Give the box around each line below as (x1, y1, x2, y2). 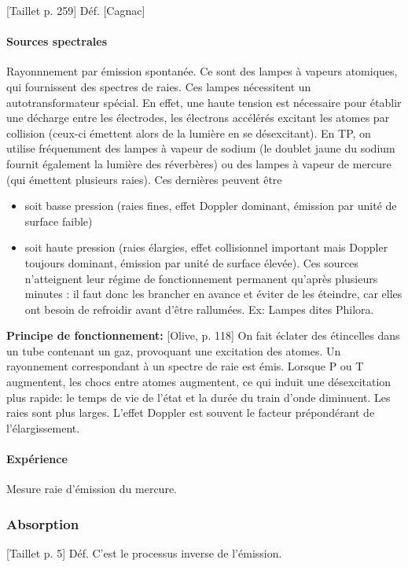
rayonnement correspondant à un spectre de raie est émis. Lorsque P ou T (6, 358, 364, 374)
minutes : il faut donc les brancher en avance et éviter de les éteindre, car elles (24, 285, 402, 302)
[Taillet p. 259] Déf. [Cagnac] (6, 2, 145, 18)
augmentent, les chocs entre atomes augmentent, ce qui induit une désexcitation (6, 374, 391, 390)
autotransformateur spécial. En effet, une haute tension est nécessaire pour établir (6, 94, 402, 110)
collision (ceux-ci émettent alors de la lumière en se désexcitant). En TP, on (6, 124, 371, 141)
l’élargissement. (6, 419, 80, 436)
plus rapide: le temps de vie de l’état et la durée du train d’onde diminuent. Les (6, 388, 391, 405)
